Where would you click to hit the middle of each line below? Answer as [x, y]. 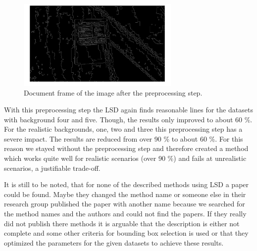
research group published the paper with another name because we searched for [125, 204]
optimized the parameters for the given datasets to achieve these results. [114, 242]
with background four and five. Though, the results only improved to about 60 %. [128, 119]
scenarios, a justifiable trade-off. [52, 168]
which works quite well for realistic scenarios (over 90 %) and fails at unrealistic [125, 158]
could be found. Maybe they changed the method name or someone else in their [125, 194]
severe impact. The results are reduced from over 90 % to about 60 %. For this [124, 138]
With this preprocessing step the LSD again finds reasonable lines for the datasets [128, 109]
